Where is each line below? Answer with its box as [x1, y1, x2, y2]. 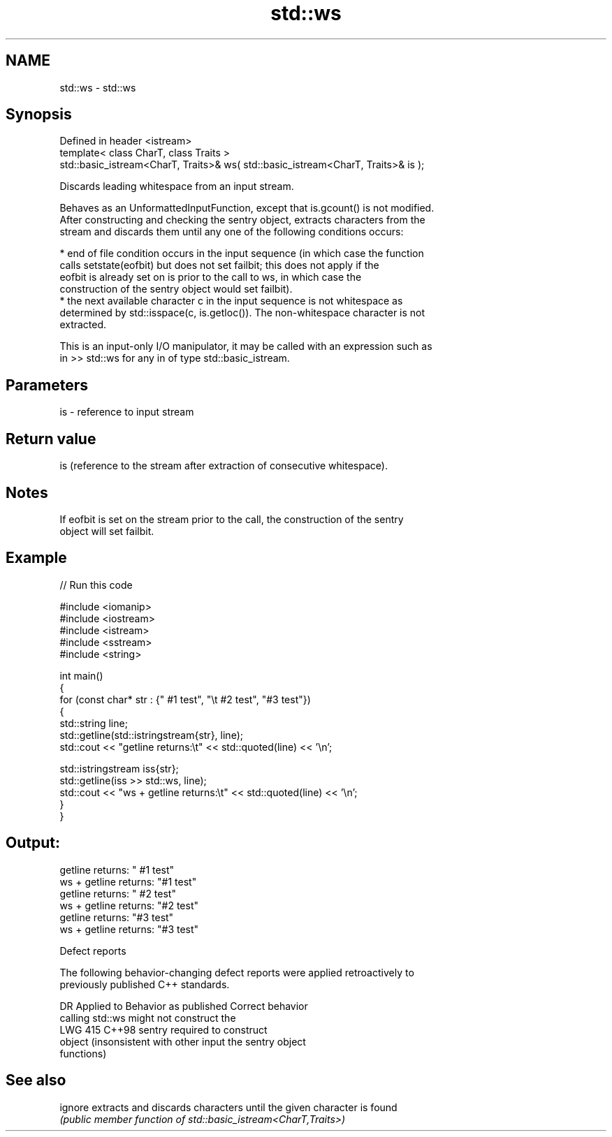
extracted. [59, 318, 107, 331]
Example [6, 549, 67, 567]
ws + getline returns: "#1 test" [59, 875, 197, 888]
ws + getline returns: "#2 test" [59, 899, 198, 911]
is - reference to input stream [59, 406, 194, 418]
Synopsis [6, 105, 72, 124]
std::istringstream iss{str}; [59, 762, 179, 775]
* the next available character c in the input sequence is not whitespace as [59, 295, 403, 307]
